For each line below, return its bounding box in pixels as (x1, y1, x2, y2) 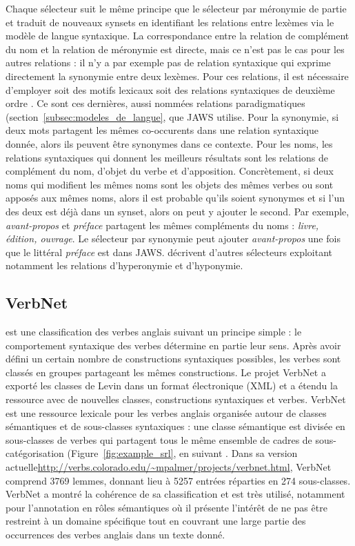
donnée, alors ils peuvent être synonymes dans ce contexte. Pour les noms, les (6, 136, 333, 150)
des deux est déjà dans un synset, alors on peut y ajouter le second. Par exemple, (6, 204, 349, 218)
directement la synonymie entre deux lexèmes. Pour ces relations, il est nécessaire (6, 68, 349, 83)
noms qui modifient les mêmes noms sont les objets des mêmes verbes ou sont (6, 177, 334, 191)
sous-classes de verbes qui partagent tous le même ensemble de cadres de (6, 432, 312, 447)
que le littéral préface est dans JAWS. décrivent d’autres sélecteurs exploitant (6, 244, 333, 259)
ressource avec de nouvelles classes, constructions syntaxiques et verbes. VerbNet (6, 392, 346, 407)
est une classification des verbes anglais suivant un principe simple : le (6, 324, 302, 339)
